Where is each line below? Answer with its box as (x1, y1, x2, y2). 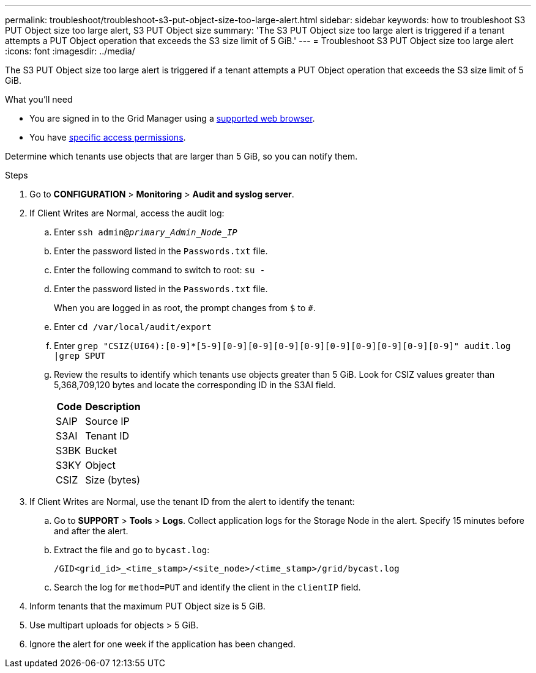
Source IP (85, 415, 130, 427)
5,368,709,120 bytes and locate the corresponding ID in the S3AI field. (54, 380, 336, 390)
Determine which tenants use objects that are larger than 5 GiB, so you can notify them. (5, 151, 358, 161)
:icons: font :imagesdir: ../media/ (5, 46, 135, 56)
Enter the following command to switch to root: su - (54, 265, 266, 275)
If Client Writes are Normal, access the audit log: (29, 208, 225, 218)
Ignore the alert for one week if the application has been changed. (29, 639, 296, 649)
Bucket (85, 444, 117, 457)
